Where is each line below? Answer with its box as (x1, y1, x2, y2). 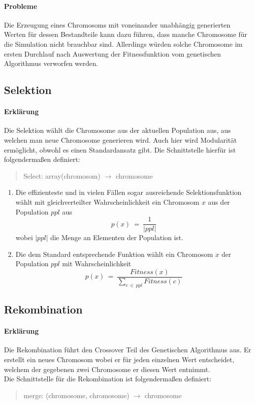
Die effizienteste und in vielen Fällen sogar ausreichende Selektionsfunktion (15, 187, 242, 197)
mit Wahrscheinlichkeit (62, 258, 131, 269)
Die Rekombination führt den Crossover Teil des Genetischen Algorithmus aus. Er (4, 344, 252, 355)
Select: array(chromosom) (23, 170, 100, 181)
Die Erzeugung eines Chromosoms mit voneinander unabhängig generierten (4, 19, 231, 30)
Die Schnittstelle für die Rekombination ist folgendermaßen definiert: (4, 373, 212, 384)
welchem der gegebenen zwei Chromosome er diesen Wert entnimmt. (4, 364, 210, 374)
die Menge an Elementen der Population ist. (50, 232, 184, 243)
